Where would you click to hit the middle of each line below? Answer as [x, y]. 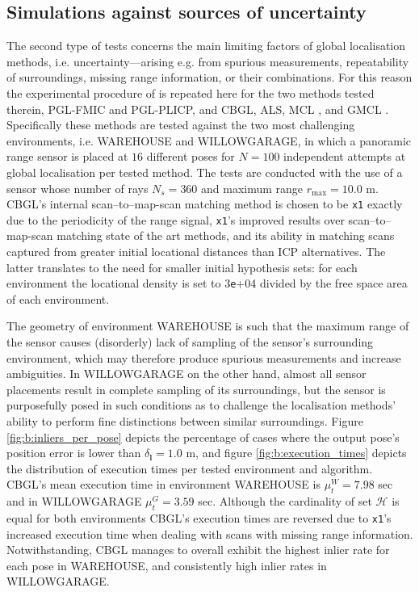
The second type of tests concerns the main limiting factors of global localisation [206, 46]
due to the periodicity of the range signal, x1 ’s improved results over [176, 219]
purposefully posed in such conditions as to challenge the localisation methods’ [201, 405]
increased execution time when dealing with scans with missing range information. [210, 533]
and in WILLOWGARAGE [74, 501]
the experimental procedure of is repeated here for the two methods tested [191, 92]
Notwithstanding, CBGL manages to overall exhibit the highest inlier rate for [198, 550]
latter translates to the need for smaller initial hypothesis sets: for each [182, 267]
